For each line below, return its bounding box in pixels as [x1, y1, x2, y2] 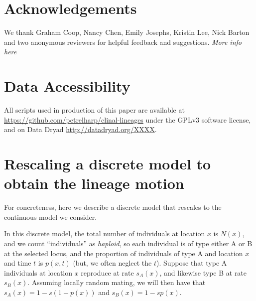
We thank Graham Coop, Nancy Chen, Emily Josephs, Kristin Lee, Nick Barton [4, 27, 250, 37]
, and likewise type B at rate [159, 267, 247, 278]
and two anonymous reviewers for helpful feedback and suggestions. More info [4, 36, 242, 47]
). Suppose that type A [156, 258, 227, 268]
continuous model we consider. [4, 211, 97, 222]
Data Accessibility [4, 76, 130, 96]
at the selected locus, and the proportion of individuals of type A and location [4, 248, 243, 258]
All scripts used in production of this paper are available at [4, 105, 185, 115]
